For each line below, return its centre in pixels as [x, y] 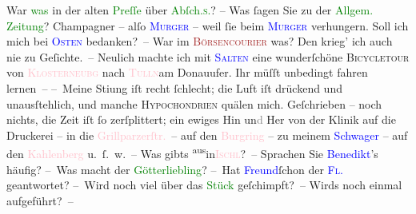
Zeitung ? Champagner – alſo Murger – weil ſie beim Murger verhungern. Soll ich [208, 25]
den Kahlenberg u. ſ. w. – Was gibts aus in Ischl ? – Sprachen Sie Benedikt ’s [192, 152]
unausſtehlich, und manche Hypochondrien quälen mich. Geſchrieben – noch [194, 103]
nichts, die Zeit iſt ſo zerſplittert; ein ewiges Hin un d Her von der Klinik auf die [201, 119]
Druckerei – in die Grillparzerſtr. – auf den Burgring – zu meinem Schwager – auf [207, 135]
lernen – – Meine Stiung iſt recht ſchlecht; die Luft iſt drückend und [174, 87]
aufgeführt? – [40, 200]
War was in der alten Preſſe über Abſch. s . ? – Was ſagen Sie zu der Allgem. [190, 10]
